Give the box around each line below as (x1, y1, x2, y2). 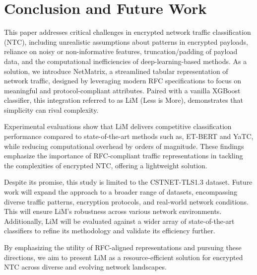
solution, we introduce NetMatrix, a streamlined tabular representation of (4, 66, 228, 76)
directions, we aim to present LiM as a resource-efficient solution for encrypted (4, 252, 243, 262)
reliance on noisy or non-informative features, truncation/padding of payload (4, 46, 238, 57)
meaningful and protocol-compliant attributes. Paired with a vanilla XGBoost (4, 85, 241, 95)
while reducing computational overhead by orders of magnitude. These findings (4, 140, 244, 151)
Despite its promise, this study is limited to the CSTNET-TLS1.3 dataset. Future (4, 177, 253, 187)
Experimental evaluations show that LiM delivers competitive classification (4, 121, 232, 132)
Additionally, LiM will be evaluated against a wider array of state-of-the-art (4, 215, 235, 226)
